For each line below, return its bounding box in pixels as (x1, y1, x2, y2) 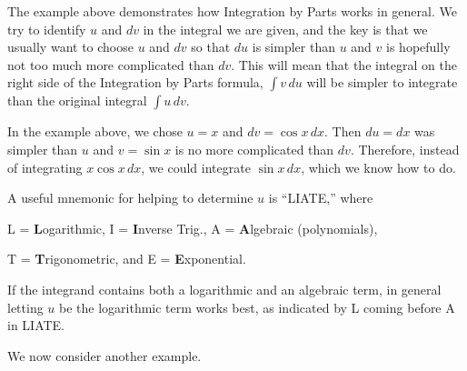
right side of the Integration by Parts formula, (7, 73, 263, 92)
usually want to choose (7, 37, 134, 56)
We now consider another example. (7, 346, 202, 365)
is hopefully (386, 37, 451, 56)
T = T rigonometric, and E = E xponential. (7, 249, 246, 268)
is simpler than (252, 37, 335, 56)
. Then (324, 122, 362, 141)
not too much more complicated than (7, 55, 214, 74)
